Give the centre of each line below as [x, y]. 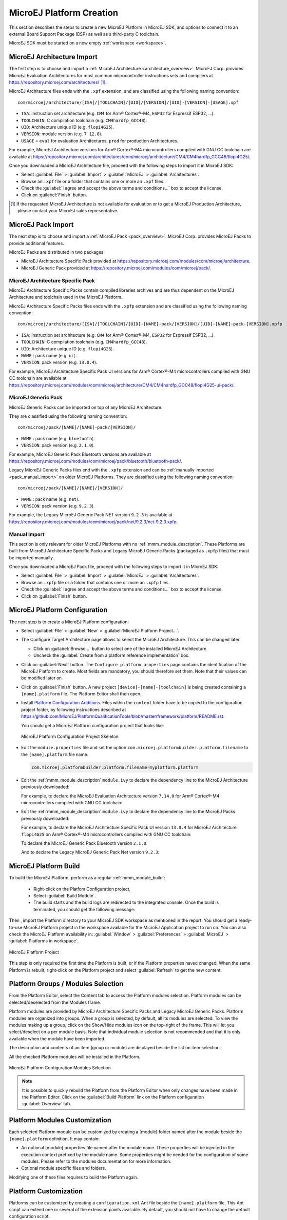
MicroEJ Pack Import [41, 225]
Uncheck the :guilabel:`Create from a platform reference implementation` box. [111, 655]
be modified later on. [42, 678]
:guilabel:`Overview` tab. [47, 1104]
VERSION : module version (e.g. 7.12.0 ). [62, 134]
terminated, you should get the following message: [84, 909]
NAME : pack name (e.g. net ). [50, 499]
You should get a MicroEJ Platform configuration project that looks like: [93, 725]
